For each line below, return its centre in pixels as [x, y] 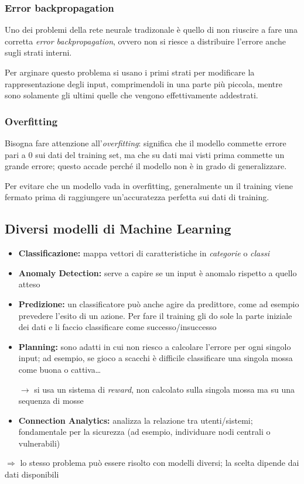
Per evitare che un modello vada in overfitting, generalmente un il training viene [149, 185]
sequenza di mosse [51, 401]
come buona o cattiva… [60, 369]
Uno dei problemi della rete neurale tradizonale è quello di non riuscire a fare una [151, 30]
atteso [29, 284]
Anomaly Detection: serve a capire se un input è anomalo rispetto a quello [158, 272]
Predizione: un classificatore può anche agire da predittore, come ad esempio [159, 303]
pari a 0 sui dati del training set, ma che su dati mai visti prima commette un [145, 154]
